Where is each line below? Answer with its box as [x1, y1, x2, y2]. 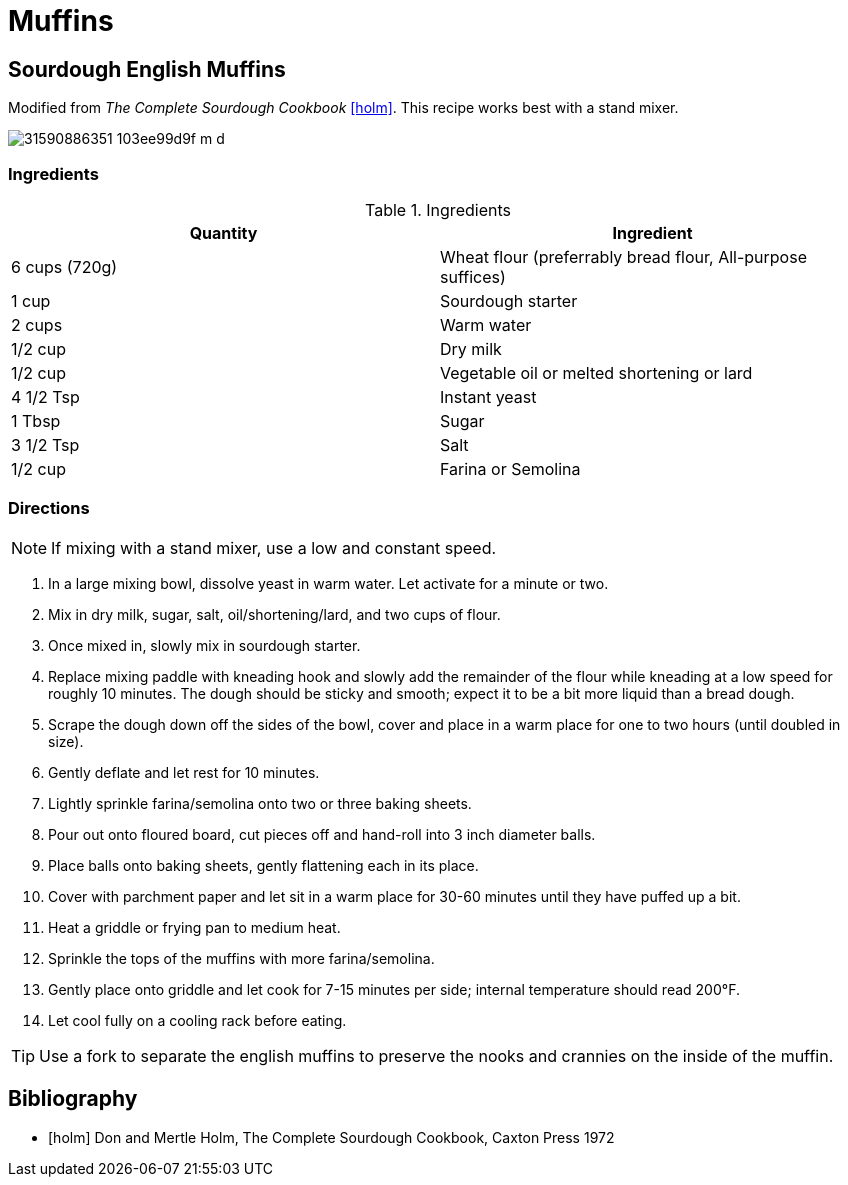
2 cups [11, 314, 63, 335]
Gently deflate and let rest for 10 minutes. [48, 763, 320, 781]
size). [48, 732, 84, 750]
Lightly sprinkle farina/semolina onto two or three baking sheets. [48, 794, 472, 812]
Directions [8, 498, 90, 519]
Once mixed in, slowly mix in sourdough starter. [48, 636, 361, 654]
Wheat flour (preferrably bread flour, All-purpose [440, 246, 807, 267]
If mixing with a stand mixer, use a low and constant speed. [51, 537, 497, 558]
